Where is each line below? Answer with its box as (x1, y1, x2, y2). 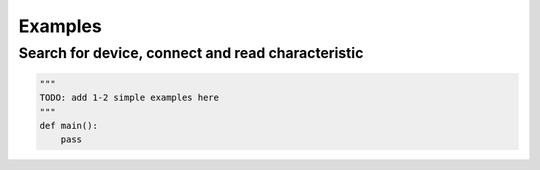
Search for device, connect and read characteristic (18, 44, 364, 62)
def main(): (39, 120, 99, 131)
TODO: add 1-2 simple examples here (39, 92, 220, 104)
